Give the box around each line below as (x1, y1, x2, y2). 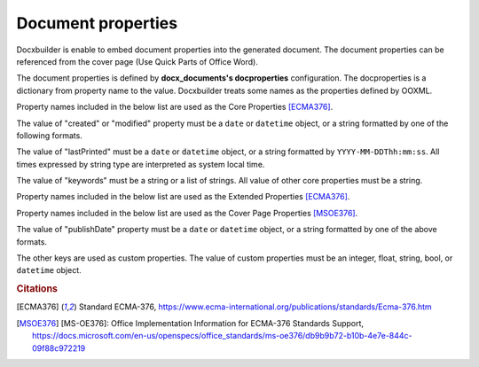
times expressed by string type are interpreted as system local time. (16, 159, 265, 169)
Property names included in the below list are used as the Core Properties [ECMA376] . (16, 102, 334, 113)
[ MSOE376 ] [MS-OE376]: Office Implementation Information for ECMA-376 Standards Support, (16, 317, 364, 328)
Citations (16, 283, 58, 295)
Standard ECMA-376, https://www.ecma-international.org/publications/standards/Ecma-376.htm (78, 301, 432, 312)
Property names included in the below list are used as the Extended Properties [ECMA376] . (16, 191, 350, 202)
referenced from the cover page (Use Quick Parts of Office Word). (16, 56, 259, 66)
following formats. (16, 129, 83, 141)
